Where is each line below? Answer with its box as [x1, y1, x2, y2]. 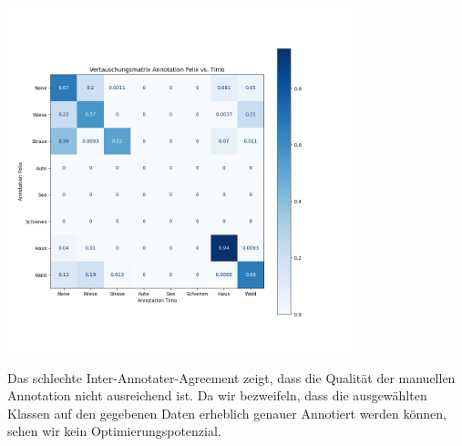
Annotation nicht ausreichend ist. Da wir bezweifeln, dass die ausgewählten [7, 386, 427, 405]
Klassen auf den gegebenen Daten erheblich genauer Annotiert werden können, [7, 403, 447, 422]
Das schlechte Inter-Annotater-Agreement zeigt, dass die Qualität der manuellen [7, 368, 456, 387]
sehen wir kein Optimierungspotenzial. [7, 421, 221, 441]
